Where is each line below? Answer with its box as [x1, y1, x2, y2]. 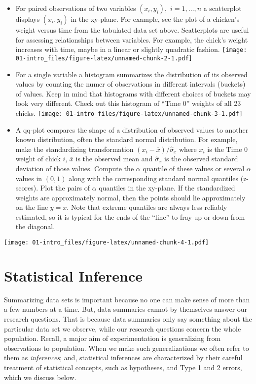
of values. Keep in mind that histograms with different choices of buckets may [15, 88, 251, 98]
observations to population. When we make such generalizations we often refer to [4, 342, 249, 353]
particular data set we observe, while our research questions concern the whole [4, 323, 241, 334]
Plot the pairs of [40, 183, 90, 193]
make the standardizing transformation [15, 144, 134, 154]
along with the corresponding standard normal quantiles [69, 173, 239, 183]
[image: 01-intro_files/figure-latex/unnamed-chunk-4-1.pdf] [4, 239, 209, 246]
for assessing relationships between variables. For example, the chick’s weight [15, 34, 248, 45]
